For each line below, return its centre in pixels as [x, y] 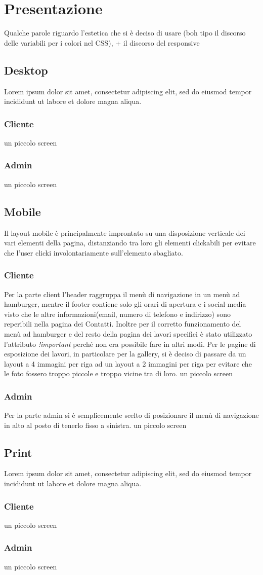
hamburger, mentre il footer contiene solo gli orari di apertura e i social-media [125, 304]
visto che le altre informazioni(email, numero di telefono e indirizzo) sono [117, 314]
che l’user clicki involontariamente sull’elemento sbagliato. [94, 252]
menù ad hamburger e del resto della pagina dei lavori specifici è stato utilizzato [128, 333]
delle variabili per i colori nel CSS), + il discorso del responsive [102, 42]
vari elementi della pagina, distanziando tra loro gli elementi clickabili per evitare [130, 243]
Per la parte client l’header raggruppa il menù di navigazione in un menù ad [122, 294]
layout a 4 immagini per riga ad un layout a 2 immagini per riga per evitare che [128, 363]
